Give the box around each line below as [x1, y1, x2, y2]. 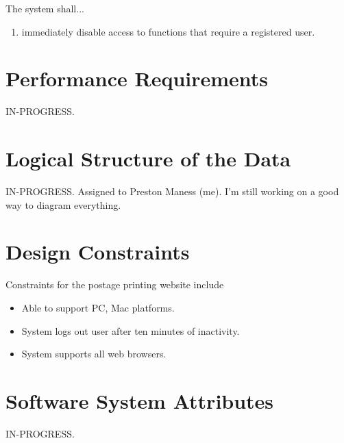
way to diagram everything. [5, 197, 121, 212]
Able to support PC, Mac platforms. [21, 300, 175, 314]
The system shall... [5, 1, 84, 15]
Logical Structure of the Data [5, 144, 291, 173]
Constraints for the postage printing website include [5, 277, 224, 292]
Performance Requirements [5, 64, 269, 92]
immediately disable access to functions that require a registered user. [21, 24, 315, 38]
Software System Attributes [5, 386, 274, 414]
